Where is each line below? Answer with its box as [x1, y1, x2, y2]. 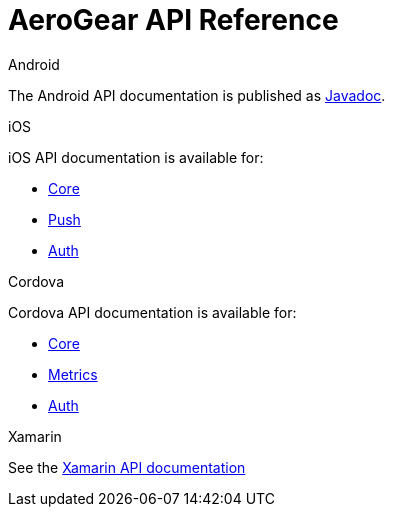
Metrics [48, 365, 98, 383]
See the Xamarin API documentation [8, 458, 246, 476]
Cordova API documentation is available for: [8, 303, 297, 321]
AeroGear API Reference [8, 3, 339, 37]
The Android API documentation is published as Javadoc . [8, 86, 386, 104]
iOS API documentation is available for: [8, 148, 264, 166]
